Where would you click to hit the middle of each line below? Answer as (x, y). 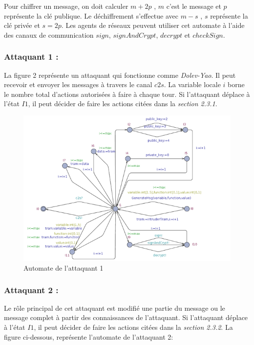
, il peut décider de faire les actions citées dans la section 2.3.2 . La (133, 327)
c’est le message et (194, 6)
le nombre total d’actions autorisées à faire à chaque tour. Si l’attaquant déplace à (127, 94)
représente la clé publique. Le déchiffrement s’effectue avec (91, 15)
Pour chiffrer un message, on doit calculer (66, 6)
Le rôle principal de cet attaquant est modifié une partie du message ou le (115, 308)
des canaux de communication (49, 34)
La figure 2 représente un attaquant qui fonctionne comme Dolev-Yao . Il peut (120, 75)
